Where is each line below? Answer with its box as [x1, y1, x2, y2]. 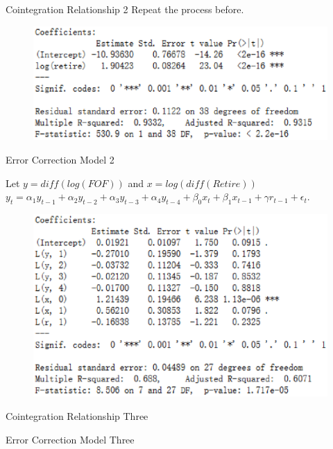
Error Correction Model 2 [6, 152, 114, 166]
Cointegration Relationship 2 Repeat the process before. [6, 2, 244, 16]
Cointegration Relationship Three [6, 408, 148, 423]
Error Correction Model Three [6, 432, 135, 446]
